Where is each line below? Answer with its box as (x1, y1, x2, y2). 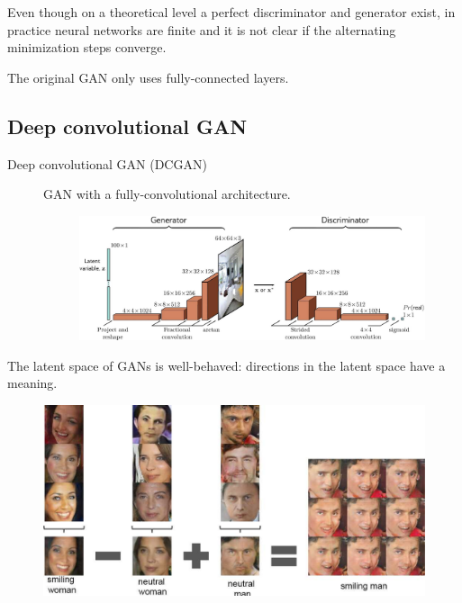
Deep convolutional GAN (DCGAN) (7, 154, 207, 173)
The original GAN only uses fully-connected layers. (7, 67, 289, 86)
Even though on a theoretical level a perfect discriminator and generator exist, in (7, 3, 456, 21)
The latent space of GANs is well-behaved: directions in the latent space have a (7, 355, 446, 374)
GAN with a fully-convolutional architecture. (43, 184, 291, 203)
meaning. (7, 373, 58, 392)
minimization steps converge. (7, 38, 167, 57)
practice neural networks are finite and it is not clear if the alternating (7, 20, 396, 39)
